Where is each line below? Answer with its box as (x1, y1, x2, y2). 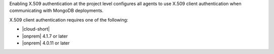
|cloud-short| (22, 26, 50, 32)
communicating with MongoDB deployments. (9, 7, 104, 13)
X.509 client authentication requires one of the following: (9, 16, 128, 22)
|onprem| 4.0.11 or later (22, 40, 70, 46)
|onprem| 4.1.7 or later (22, 33, 68, 39)
